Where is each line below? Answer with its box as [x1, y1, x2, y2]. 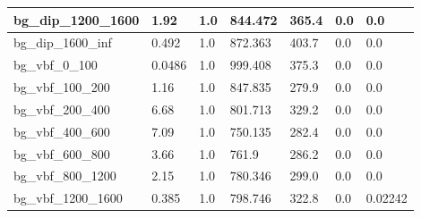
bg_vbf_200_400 [13, 99, 110, 118]
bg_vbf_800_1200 [13, 166, 116, 185]
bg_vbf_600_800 [13, 144, 110, 163]
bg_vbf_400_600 [13, 122, 110, 140]
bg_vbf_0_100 [13, 55, 98, 74]
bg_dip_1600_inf [13, 33, 112, 52]
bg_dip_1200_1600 [13, 10, 140, 29]
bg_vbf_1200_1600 [13, 189, 123, 207]
